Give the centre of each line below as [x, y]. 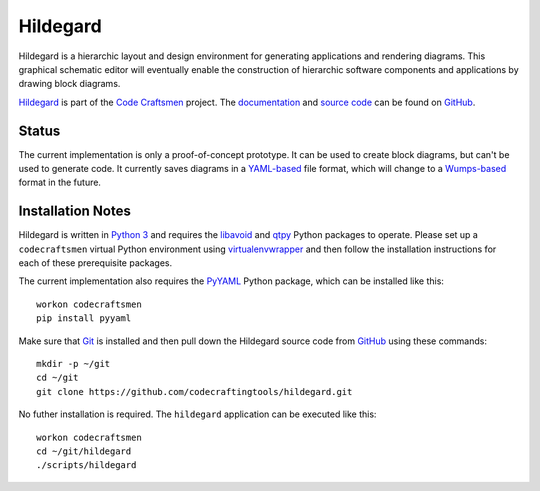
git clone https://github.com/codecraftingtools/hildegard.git [194, 391]
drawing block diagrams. [69, 84]
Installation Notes [75, 211]
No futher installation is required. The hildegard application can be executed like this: [197, 414]
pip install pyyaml [84, 318]
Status [39, 130]
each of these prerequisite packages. [95, 263]
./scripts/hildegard [86, 465]
